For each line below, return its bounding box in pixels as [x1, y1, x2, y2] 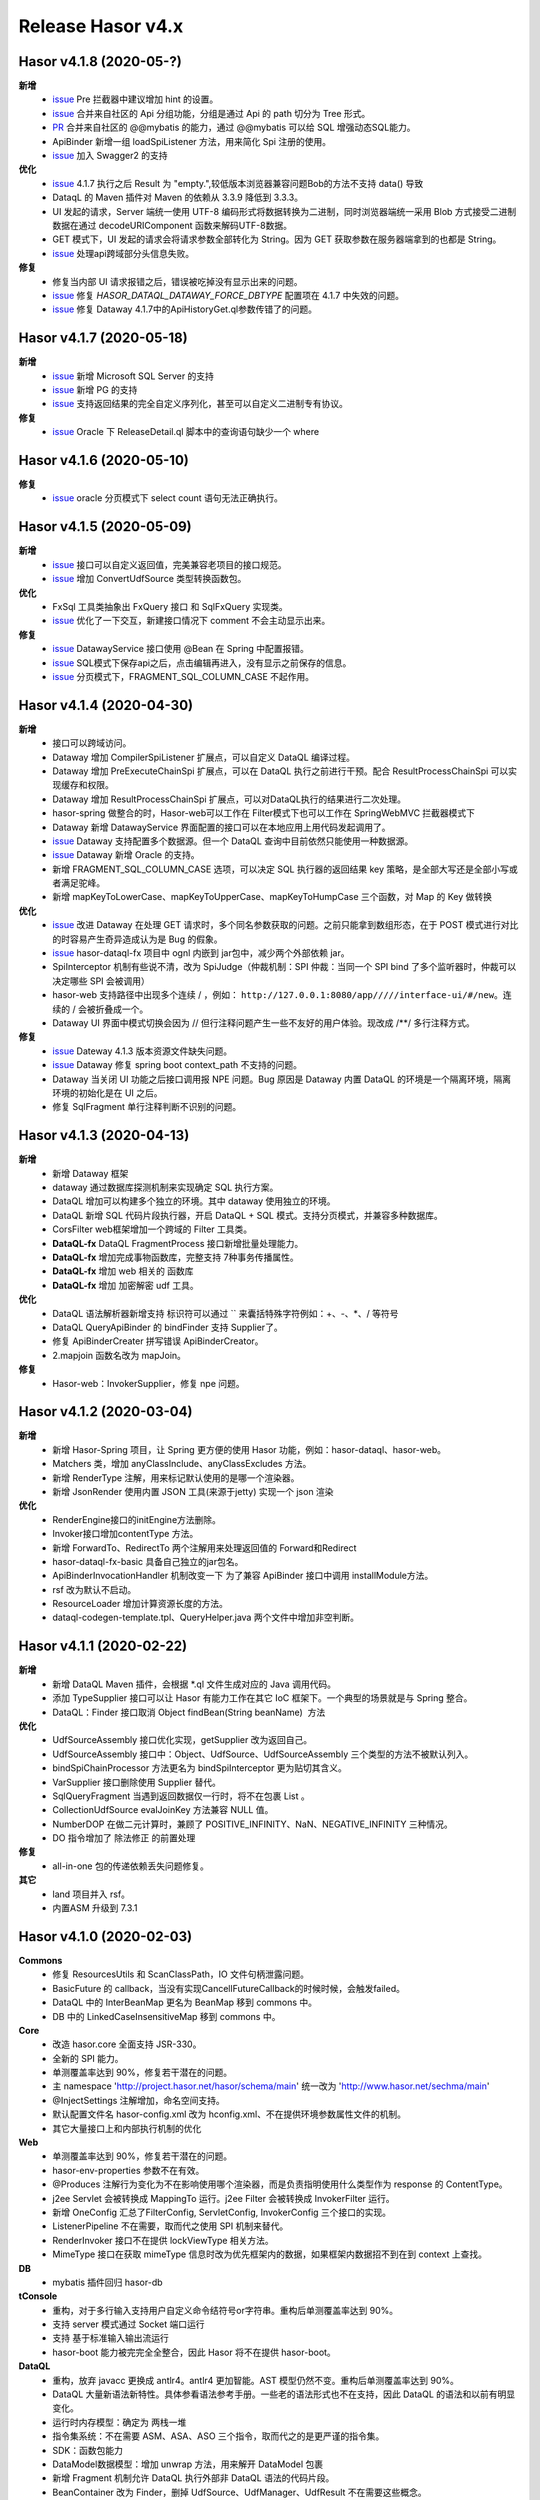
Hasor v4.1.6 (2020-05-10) [18, 451, 190, 469]
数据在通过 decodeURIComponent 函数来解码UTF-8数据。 [52, 219, 292, 231]
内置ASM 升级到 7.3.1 [52, 1902, 138, 1914]
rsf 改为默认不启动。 [52, 1583, 137, 1595]
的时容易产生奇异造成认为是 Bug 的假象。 [52, 933, 223, 945]
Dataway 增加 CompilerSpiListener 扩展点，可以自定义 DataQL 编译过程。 [52, 751, 355, 763]
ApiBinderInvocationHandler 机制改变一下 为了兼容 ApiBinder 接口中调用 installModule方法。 [52, 1570, 434, 1582]
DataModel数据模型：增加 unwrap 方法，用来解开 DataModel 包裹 [52, 2458, 324, 2470]
